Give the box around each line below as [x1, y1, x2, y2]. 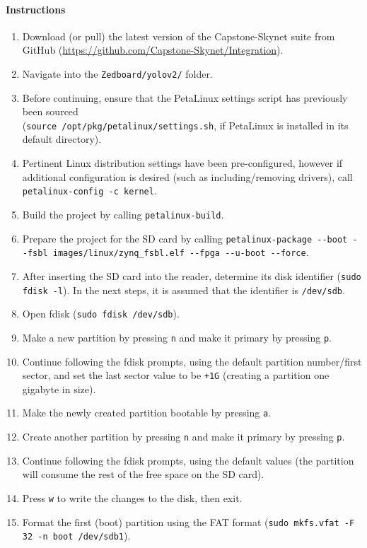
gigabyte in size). [22, 381, 96, 396]
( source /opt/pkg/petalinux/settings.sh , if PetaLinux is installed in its [22, 117, 349, 132]
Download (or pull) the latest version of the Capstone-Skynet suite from [22, 28, 335, 43]
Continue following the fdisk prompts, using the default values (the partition [22, 453, 354, 467]
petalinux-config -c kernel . [22, 183, 157, 198]
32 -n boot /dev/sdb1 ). [22, 528, 131, 543]
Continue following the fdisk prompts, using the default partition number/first [22, 354, 362, 368]
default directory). [22, 132, 102, 146]
